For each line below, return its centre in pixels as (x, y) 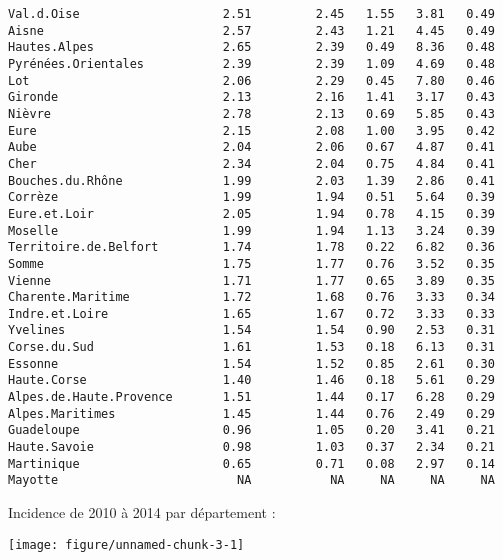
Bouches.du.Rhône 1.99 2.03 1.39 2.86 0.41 (251, 180)
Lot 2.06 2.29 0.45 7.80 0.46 (251, 80)
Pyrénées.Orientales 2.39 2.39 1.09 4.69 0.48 (251, 63)
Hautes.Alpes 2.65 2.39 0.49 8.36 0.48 (251, 47)
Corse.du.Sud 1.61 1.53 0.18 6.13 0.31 (251, 347)
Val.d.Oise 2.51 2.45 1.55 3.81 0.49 (251, 14)
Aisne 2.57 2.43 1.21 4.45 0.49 (251, 30)
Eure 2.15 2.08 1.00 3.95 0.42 (251, 130)
